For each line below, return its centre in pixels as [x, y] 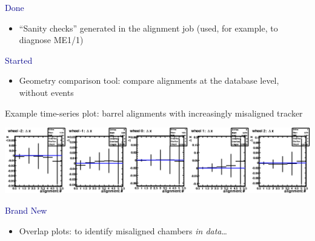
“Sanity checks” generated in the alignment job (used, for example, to [148, 28]
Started [19, 60]
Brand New [26, 210]
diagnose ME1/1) [51, 40]
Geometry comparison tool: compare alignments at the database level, [149, 80]
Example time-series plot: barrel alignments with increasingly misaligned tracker [154, 113]
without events [46, 92]
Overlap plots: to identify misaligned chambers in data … [123, 230]
